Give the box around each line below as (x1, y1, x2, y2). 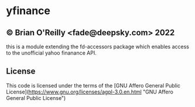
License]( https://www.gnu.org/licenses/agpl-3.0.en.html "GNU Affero (6, 88, 174, 95)
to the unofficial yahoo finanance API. (6, 49, 97, 56)
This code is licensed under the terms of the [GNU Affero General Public (6, 82, 180, 89)
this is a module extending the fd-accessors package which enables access (6, 43, 189, 50)
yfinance (6, 4, 51, 18)
